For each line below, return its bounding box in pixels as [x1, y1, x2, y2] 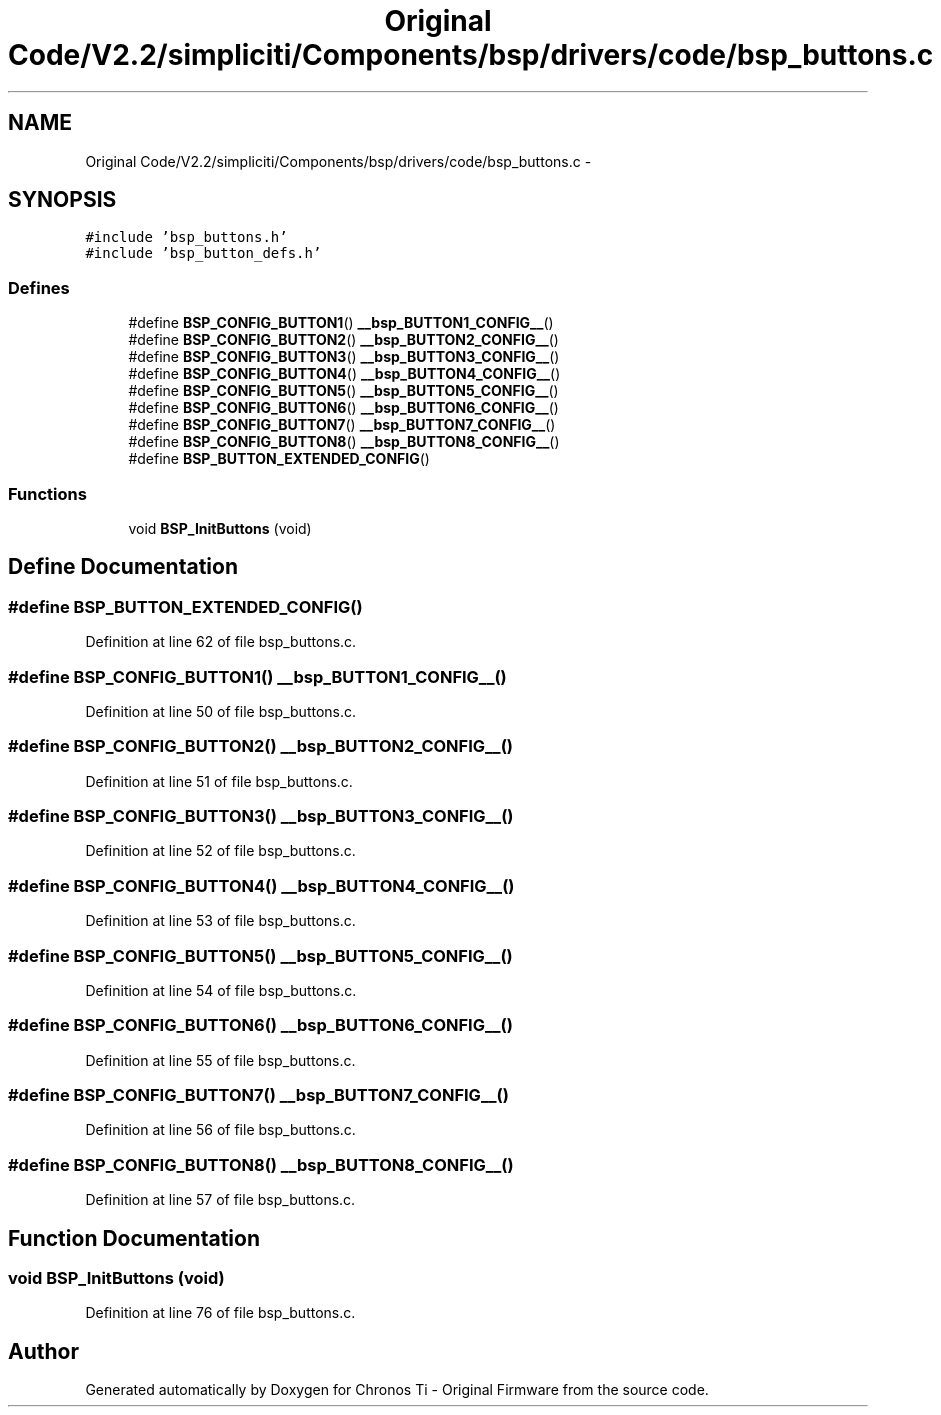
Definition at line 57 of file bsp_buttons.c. [85, 1191, 356, 1209]
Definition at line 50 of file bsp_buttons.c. [85, 702, 357, 720]
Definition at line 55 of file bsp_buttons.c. [85, 1051, 356, 1069]
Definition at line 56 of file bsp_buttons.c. [85, 1121, 356, 1139]
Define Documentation [8, 554, 238, 580]
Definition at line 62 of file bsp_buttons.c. [85, 633, 357, 651]
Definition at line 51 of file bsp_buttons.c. [85, 772, 353, 790]
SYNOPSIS [8, 187, 117, 213]
